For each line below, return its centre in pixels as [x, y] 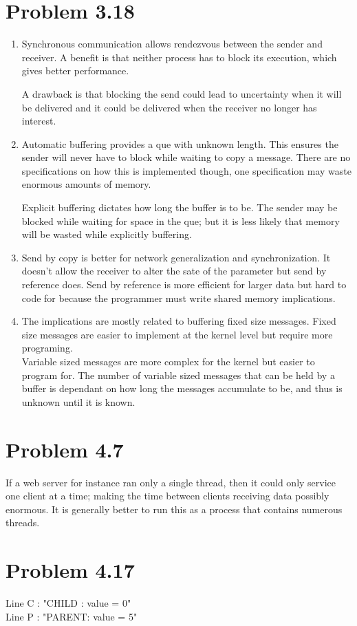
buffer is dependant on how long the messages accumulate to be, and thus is [182, 388]
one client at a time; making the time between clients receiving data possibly [167, 496]
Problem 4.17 [70, 570]
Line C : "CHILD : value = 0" [68, 603]
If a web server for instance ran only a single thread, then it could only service [171, 482]
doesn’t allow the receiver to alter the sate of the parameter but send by [174, 271]
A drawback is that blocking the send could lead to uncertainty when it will [182, 93]
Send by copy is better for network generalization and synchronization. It [176, 257]
